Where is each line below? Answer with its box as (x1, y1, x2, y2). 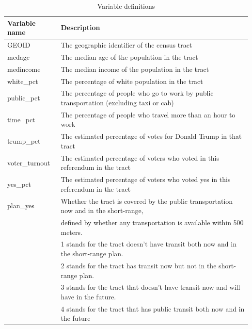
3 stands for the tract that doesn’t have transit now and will (61, 282, 240, 292)
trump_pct (7, 136, 41, 146)
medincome (7, 64, 41, 74)
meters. (61, 227, 82, 237)
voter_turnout (7, 157, 50, 167)
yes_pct (7, 179, 31, 189)
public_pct (7, 93, 40, 103)
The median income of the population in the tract (61, 64, 209, 74)
